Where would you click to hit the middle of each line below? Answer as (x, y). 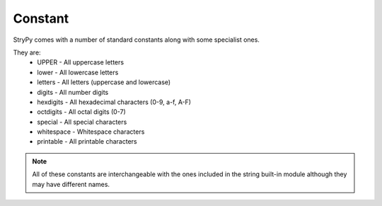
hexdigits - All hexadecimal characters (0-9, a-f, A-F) (114, 102)
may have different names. (71, 184)
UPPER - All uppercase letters (80, 62)
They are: (27, 52)
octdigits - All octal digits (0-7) (82, 112)
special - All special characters (82, 122)
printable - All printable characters (87, 142)
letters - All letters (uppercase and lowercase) (104, 82)
